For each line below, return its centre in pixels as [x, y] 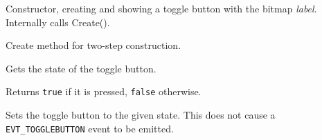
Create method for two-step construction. [93, 45]
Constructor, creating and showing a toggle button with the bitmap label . [161, 8]
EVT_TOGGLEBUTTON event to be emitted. [90, 128]
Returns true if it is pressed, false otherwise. [104, 91]
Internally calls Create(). [58, 22]
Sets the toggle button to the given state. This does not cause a [141, 115]
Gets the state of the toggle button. [81, 68]
